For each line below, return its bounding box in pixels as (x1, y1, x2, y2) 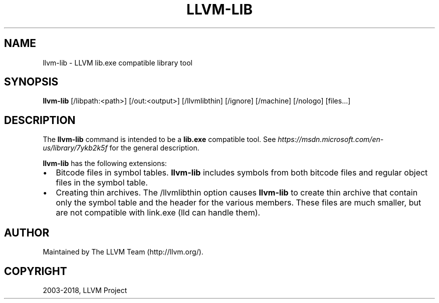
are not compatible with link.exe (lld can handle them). (56, 207, 261, 218)
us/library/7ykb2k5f (43, 143, 108, 152)
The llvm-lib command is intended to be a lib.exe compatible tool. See (43, 135, 276, 144)
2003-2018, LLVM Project (43, 285, 127, 294)
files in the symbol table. (56, 177, 148, 188)
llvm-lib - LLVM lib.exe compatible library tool (43, 58, 192, 67)
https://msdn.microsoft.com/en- (278, 135, 384, 144)
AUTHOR (4, 226, 50, 239)
